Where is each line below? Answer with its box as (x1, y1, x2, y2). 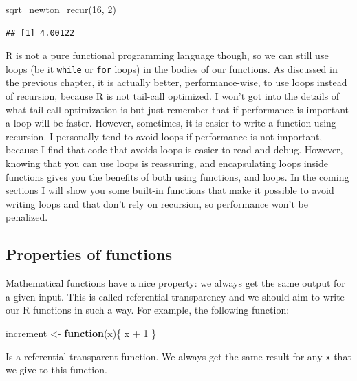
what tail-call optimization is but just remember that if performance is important (6, 102, 349, 116)
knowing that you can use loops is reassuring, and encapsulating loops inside (6, 156, 328, 170)
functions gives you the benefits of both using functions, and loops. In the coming (6, 169, 349, 184)
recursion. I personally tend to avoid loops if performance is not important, (6, 129, 323, 143)
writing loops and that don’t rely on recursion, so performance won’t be (6, 196, 308, 210)
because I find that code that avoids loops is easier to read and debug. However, (6, 142, 343, 157)
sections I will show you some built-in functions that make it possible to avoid (6, 183, 334, 197)
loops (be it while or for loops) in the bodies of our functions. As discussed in (6, 61, 338, 76)
